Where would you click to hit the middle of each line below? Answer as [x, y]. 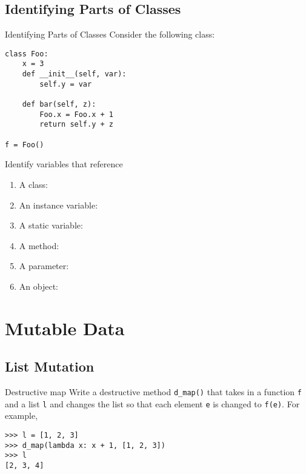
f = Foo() [25, 145]
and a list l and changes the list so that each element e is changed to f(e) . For [152, 403]
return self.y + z [76, 125]
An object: [38, 286]
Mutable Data [65, 328]
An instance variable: [58, 205]
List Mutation [50, 366]
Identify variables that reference [64, 164]
